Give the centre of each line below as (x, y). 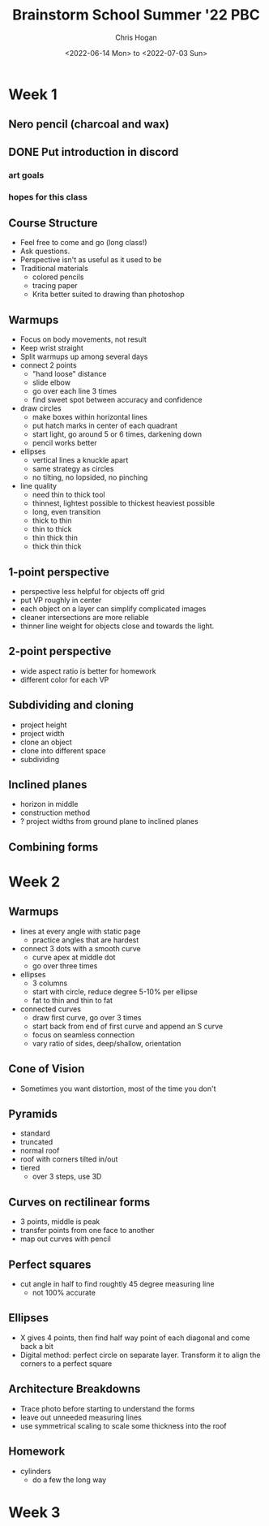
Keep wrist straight (51, 348)
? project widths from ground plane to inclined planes (109, 821)
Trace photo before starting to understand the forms (107, 1408)
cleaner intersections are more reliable (84, 617)
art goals (26, 175)
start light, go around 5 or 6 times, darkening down (117, 434)
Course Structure (53, 223)
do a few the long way (69, 1480)
